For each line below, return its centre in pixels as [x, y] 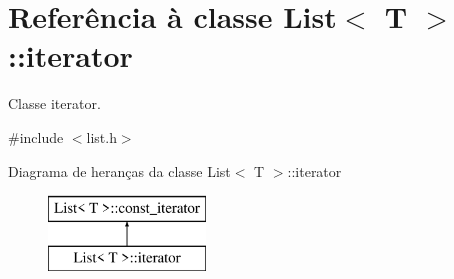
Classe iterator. [54, 103]
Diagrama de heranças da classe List [119, 170]
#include [36, 136]
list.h [101, 136]
